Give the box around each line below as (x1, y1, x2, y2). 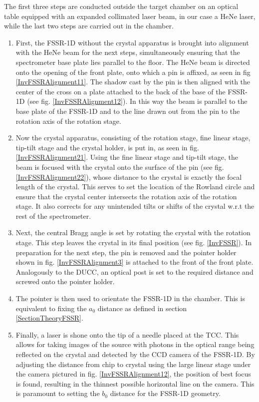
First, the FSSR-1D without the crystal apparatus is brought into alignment (15, 37, 249, 47)
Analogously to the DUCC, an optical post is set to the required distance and (15, 266, 254, 277)
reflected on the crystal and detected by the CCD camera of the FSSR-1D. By (15, 349, 255, 359)
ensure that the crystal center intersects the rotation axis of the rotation (15, 191, 237, 201)
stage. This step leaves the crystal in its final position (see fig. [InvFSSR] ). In (15, 237, 252, 248)
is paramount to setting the (15, 388, 100, 399)
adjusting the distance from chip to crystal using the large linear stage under (15, 359, 251, 369)
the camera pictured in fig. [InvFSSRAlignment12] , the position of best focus (15, 369, 251, 379)
